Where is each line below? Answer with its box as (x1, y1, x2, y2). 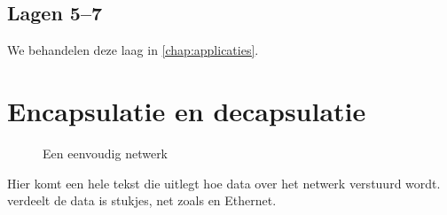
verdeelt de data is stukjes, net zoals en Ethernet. (7, 191, 277, 210)
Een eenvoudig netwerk (43, 143, 169, 162)
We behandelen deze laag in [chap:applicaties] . (7, 41, 259, 59)
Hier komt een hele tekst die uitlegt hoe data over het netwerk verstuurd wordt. (7, 173, 441, 192)
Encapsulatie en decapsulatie (7, 92, 366, 128)
